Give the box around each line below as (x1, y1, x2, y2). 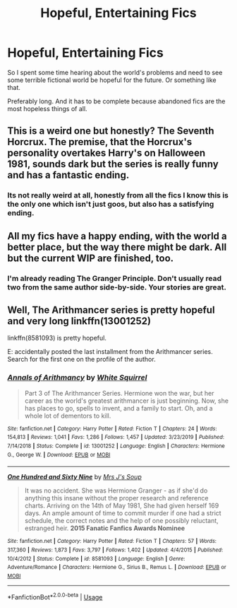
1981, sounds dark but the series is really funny (7, 158, 219, 171)
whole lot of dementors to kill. (24, 411, 111, 420)
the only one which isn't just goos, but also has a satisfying (7, 200, 214, 210)
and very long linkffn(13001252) (7, 315, 152, 327)
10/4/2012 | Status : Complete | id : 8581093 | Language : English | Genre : (7, 555, 186, 562)
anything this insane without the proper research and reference (24, 494, 209, 503)
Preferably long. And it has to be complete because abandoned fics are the (7, 97, 226, 105)
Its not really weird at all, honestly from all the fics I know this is (7, 190, 229, 200)
